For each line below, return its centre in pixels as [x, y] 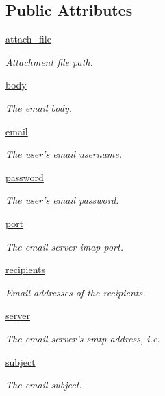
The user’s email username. [64, 154]
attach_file [28, 39]
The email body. [39, 107]
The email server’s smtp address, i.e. [83, 338]
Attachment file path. [49, 61]
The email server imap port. [64, 246]
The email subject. [44, 385]
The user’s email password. [62, 200]
